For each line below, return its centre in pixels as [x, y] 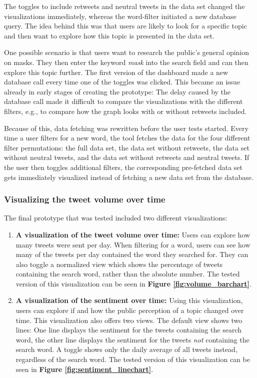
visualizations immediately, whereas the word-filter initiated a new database [120, 16]
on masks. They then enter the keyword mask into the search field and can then [126, 62]
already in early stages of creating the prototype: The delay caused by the [117, 91]
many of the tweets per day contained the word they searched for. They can [132, 254]
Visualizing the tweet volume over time [85, 199]
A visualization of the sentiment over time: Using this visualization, [129, 300]
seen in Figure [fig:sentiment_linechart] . [84, 369]
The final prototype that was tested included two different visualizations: [116, 218]
